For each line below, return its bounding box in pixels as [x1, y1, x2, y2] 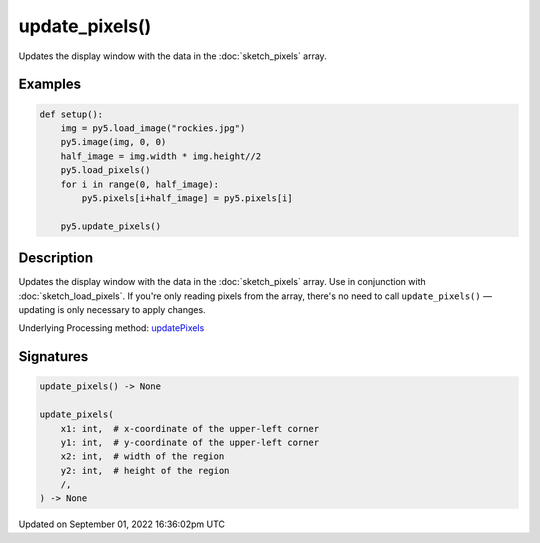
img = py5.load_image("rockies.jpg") [60, 122, 246, 134]
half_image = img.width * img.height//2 [60, 150, 262, 162]
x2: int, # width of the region [60, 451, 225, 462]
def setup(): [39, 108, 104, 120]
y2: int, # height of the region [60, 465, 230, 476]
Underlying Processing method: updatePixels [18, 322, 205, 334]
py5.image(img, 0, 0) [60, 136, 167, 148]
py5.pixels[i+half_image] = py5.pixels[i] [81, 192, 294, 204]
